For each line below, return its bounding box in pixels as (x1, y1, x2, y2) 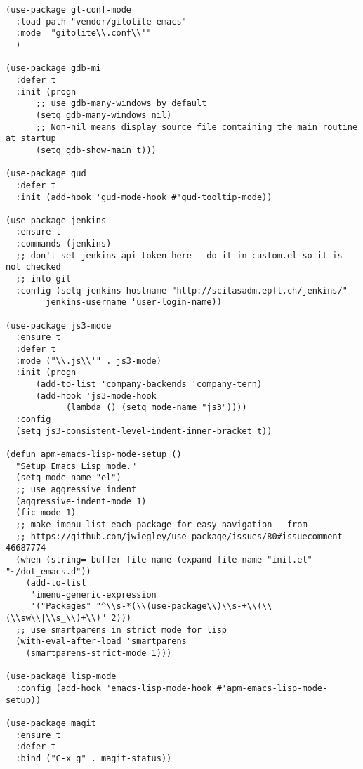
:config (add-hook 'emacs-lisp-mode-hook (15, 683, 212, 694)
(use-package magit (6, 718, 96, 729)
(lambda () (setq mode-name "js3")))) (65, 402, 247, 413)
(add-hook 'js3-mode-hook (35, 390, 157, 401)
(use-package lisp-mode (6, 671, 117, 682)
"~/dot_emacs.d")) (6, 566, 91, 577)
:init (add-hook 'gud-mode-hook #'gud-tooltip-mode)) (15, 192, 272, 202)
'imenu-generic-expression (30, 589, 157, 600)
